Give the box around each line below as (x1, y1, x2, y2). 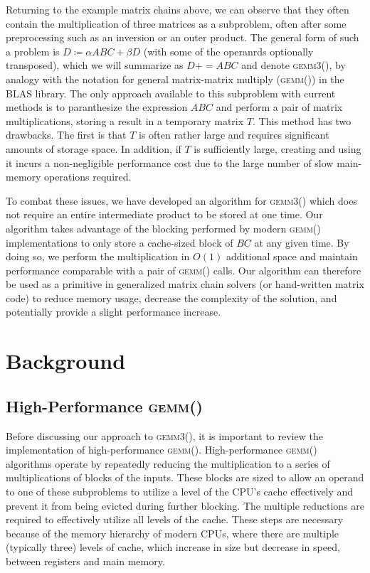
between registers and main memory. (6, 553, 165, 568)
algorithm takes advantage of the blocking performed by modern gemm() (6, 220, 321, 235)
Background (6, 346, 126, 375)
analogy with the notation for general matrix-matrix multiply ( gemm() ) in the (6, 71, 344, 86)
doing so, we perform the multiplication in (6, 249, 190, 264)
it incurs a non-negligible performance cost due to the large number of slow (6, 155, 334, 170)
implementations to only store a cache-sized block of (6, 235, 233, 250)
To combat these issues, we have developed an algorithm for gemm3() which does (6, 193, 357, 208)
